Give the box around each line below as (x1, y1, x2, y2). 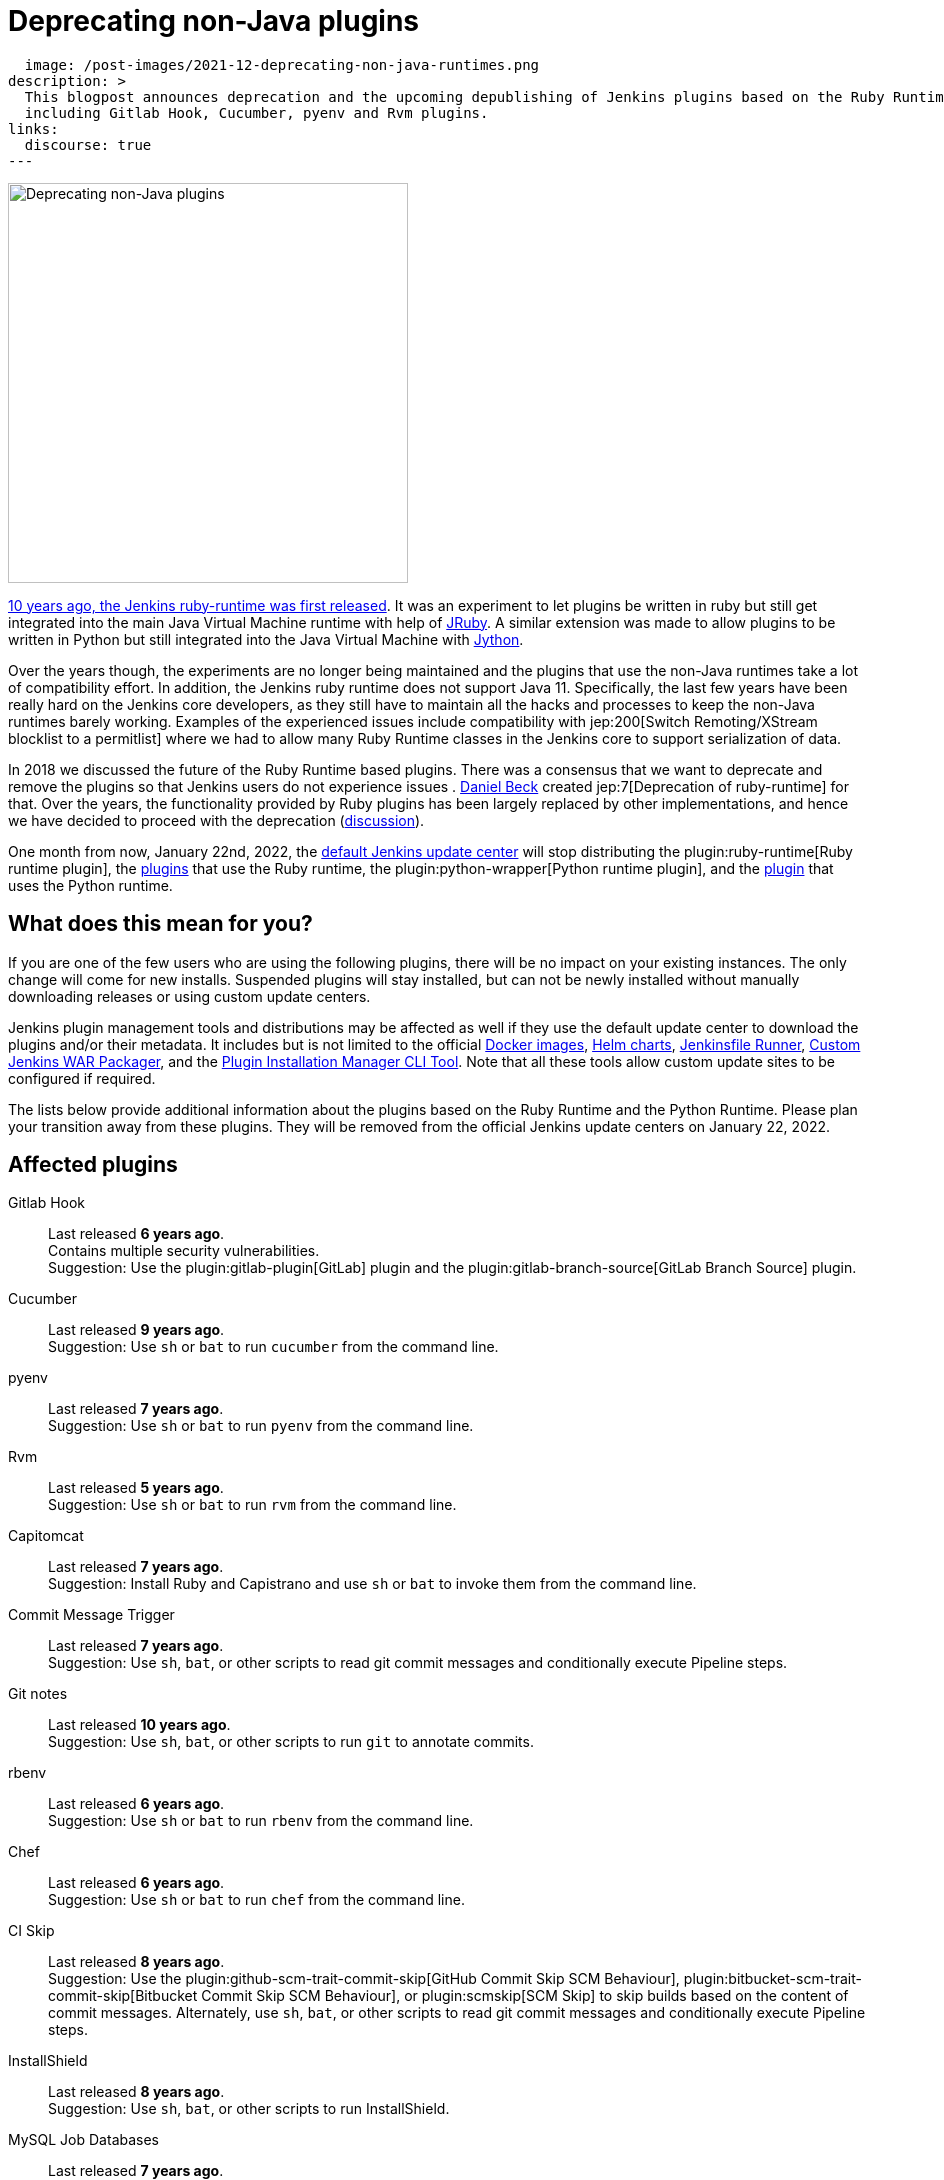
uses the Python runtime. (8, 876, 173, 894)
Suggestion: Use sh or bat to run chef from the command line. (48, 1891, 465, 1909)
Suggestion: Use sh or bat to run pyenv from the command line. (48, 1417, 474, 1435)
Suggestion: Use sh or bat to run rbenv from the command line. (48, 1812, 474, 1830)
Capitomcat (8, 1527, 84, 1545)
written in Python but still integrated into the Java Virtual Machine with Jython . (8, 630, 524, 648)
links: (8, 120, 59, 137)
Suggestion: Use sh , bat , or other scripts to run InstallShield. (48, 2100, 450, 2118)
